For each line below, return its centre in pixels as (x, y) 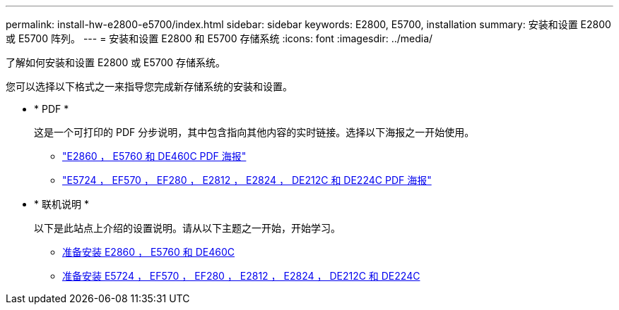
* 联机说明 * (61, 204)
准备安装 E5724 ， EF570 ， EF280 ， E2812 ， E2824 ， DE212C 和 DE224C (241, 276)
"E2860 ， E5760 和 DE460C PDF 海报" (154, 156)
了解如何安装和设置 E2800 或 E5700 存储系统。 (116, 62)
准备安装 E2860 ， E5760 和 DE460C (149, 252)
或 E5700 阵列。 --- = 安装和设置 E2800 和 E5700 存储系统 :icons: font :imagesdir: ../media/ (219, 38)
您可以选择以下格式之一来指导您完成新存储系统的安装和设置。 (149, 86)
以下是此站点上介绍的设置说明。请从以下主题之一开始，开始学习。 (187, 228)
